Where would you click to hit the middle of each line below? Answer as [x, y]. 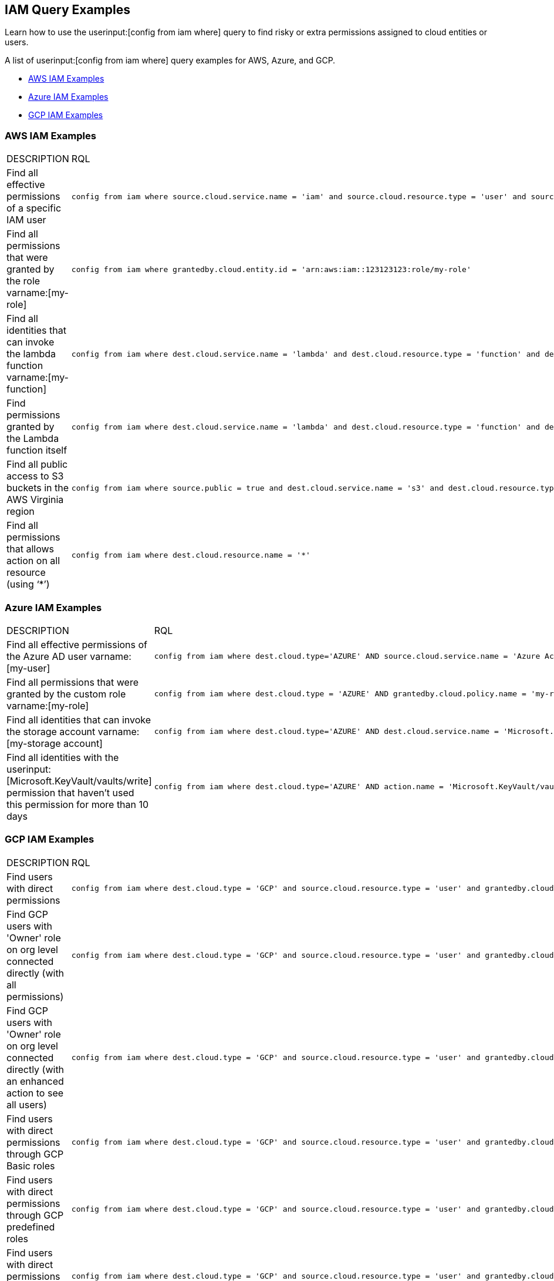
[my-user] [28, 668]
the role [23, 281]
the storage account [51, 731]
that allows [30, 549]
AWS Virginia [35, 500]
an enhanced [35, 1081]
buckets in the [38, 488]
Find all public [37, 465]
